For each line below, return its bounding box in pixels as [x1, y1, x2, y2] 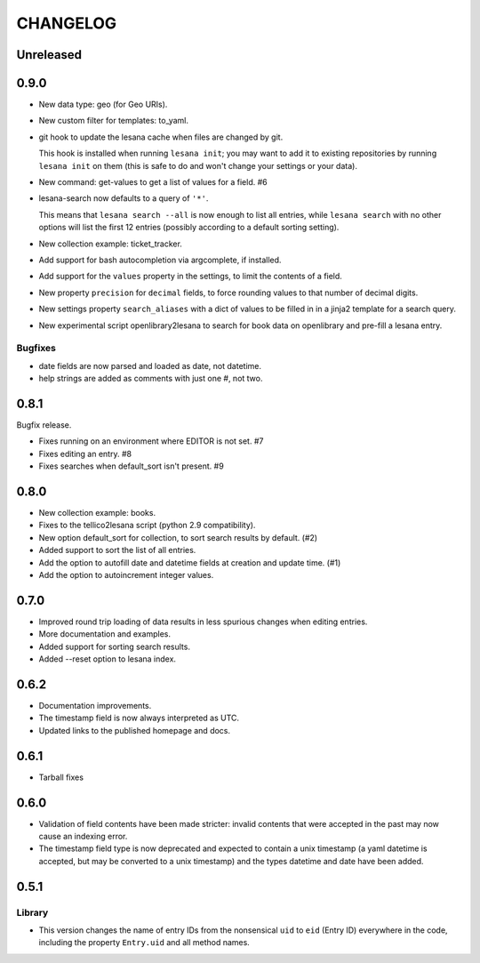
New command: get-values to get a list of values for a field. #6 [38, 177, 268, 188]
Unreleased [16, 47, 83, 62]
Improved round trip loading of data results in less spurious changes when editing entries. [38, 616, 368, 627]
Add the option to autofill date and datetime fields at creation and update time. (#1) [38, 557, 341, 568]
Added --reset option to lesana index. [38, 654, 177, 664]
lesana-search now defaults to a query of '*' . [38, 193, 209, 204]
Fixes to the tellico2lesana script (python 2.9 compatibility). [38, 520, 256, 531]
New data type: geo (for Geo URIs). [38, 99, 168, 110]
